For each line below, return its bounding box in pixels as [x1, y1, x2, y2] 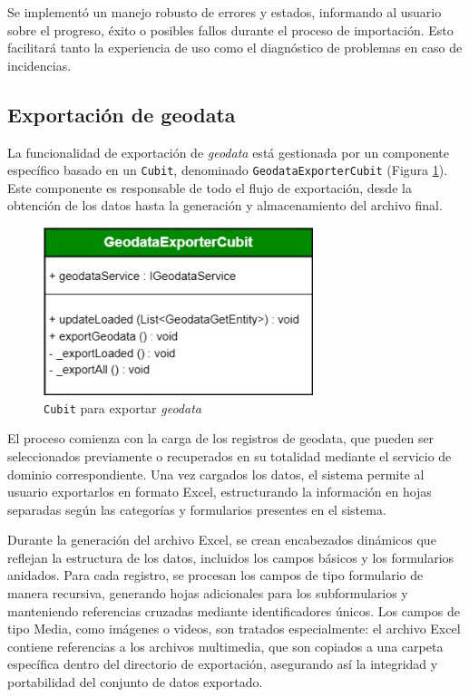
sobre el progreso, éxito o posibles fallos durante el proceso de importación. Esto [7, 20, 454, 39]
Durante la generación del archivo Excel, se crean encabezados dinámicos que [7, 530, 436, 549]
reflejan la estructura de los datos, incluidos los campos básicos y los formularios [7, 547, 454, 566]
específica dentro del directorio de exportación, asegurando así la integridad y [7, 654, 438, 673]
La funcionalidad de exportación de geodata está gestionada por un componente [7, 142, 449, 161]
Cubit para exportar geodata [44, 398, 201, 417]
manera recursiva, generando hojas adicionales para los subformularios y [7, 584, 408, 603]
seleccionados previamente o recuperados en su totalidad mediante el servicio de [7, 446, 452, 465]
